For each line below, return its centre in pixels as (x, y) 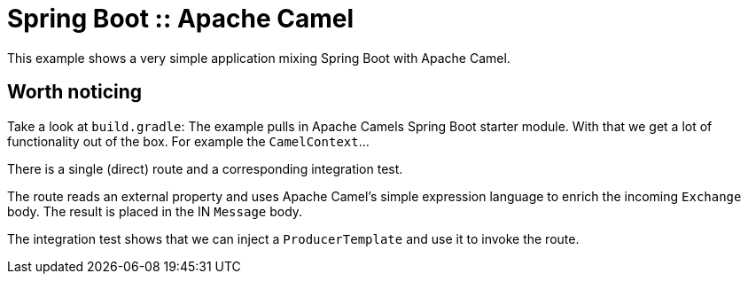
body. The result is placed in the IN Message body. (155, 211)
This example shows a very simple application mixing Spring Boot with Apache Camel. (259, 58)
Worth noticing (75, 92)
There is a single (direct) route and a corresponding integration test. (205, 168)
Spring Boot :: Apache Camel (181, 19)
